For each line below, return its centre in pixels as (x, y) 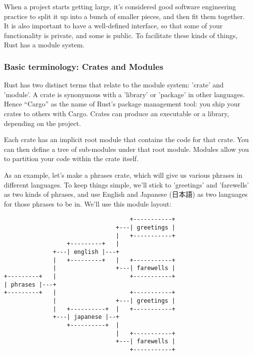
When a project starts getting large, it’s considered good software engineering (120, 6)
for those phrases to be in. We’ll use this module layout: (88, 203)
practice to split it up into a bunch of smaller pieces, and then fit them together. (125, 16)
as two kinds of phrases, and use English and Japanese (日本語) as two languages (126, 194)
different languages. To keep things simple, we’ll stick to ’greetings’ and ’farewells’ (126, 184)
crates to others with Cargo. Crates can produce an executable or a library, (116, 113)
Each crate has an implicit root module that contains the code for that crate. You (126, 139)
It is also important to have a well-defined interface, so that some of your (113, 26)
